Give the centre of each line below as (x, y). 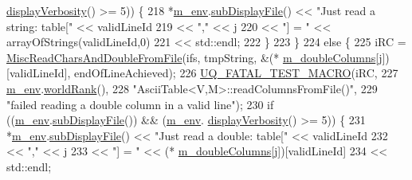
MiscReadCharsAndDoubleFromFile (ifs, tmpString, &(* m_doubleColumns (191, 57)
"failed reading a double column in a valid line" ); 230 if (140, 104)
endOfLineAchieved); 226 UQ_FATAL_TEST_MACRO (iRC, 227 (236, 73)
